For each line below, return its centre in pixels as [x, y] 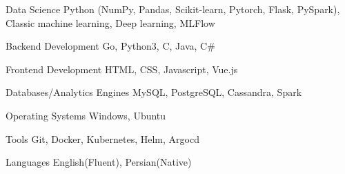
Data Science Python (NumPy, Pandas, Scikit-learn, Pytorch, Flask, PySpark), [173, 9]
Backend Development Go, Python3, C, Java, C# [110, 46]
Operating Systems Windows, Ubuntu [86, 115]
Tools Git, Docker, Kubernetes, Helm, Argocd [102, 138]
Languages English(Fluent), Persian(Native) [99, 162]
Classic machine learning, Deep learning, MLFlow [110, 22]
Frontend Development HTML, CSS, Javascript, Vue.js [122, 69]
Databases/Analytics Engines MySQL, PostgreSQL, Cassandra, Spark [154, 92]
